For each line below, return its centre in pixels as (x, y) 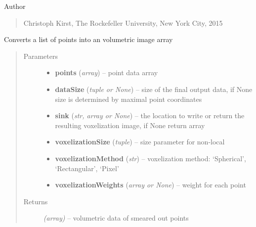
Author (15, 6)
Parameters (41, 56)
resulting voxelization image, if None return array (130, 125)
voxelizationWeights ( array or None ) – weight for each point (150, 185)
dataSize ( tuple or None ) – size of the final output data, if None (154, 89)
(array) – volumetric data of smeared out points (116, 218)
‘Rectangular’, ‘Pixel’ (87, 168)
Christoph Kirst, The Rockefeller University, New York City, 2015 (123, 23)
